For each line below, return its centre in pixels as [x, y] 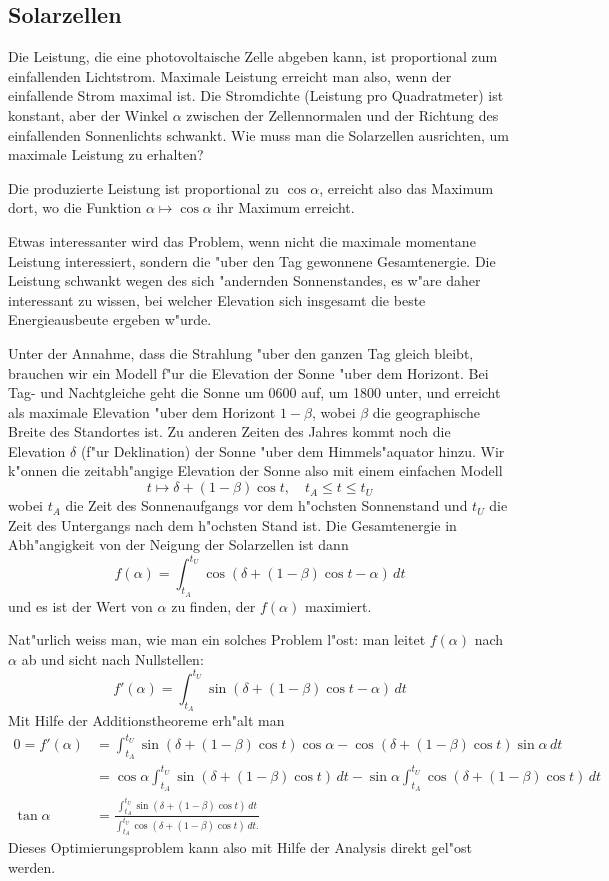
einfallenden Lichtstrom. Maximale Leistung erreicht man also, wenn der [230, 75]
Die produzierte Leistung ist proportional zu [144, 187]
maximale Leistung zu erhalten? [106, 154]
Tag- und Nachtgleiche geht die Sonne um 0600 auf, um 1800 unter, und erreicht [254, 392]
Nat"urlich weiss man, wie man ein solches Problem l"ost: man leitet [217, 639]
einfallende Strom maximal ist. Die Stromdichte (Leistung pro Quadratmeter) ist [256, 95]
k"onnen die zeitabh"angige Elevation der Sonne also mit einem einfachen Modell [255, 470]
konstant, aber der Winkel [88, 114]
